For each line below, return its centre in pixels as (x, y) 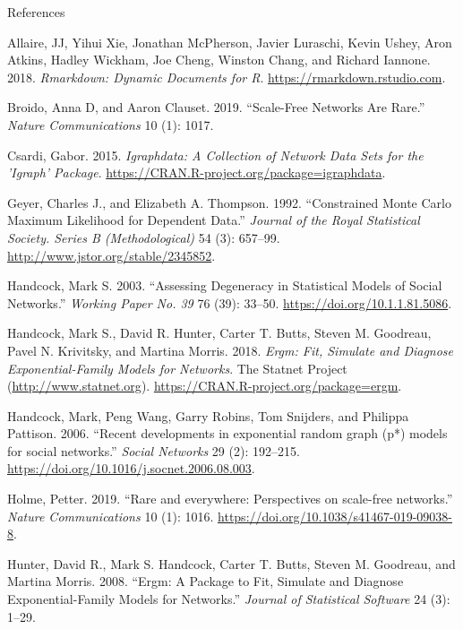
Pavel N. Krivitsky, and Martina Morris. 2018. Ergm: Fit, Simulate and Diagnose (231, 350)
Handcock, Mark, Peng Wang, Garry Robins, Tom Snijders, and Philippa (208, 415)
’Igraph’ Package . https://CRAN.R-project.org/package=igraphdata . (197, 172)
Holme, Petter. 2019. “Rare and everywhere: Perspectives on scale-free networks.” (230, 499)
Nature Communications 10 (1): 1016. (111, 516)
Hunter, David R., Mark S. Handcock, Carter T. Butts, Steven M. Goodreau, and (231, 563)
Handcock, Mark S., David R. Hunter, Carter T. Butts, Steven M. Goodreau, (219, 333)
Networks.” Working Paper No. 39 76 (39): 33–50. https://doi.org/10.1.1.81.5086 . (230, 302)
